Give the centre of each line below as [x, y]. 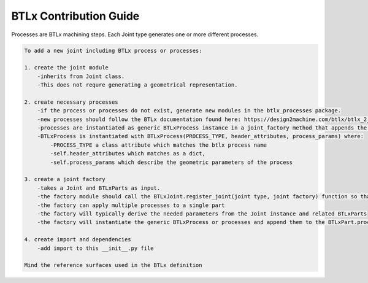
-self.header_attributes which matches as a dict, [128, 154]
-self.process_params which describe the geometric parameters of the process [171, 162]
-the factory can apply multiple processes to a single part [131, 205]
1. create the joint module [66, 68]
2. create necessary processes [71, 102]
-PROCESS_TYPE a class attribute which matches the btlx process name [158, 145]
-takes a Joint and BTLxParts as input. [99, 188]
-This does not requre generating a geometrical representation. [137, 85]
